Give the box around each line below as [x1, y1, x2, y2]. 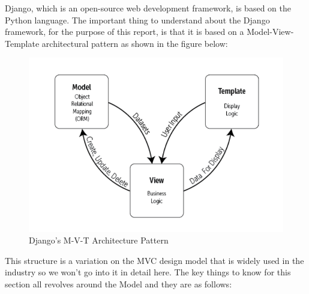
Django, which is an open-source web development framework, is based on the [5, 2, 291, 14]
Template [5, 37, 40, 49]
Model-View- [247, 25, 294, 38]
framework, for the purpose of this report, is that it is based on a [5, 25, 244, 38]
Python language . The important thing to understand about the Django [5, 13, 270, 26]
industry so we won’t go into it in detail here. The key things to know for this [5, 266, 291, 278]
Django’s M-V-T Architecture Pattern [29, 234, 169, 247]
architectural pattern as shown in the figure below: [41, 37, 228, 49]
